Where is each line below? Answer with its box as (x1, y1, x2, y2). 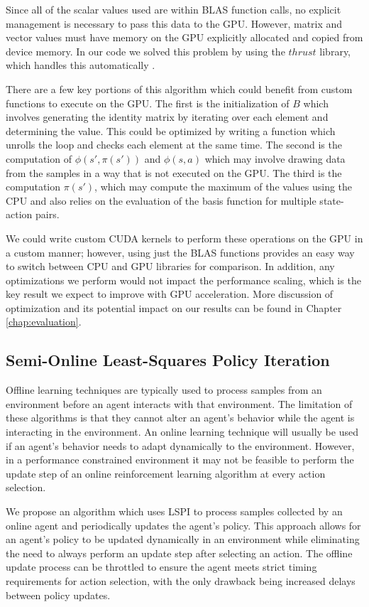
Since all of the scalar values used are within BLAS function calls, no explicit (6, 2, 341, 16)
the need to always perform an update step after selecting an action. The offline (6, 545, 353, 560)
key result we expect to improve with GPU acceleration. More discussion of (6, 286, 334, 301)
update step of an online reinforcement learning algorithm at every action (6, 466, 326, 480)
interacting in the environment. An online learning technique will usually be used (6, 424, 358, 439)
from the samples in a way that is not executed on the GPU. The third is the (6, 165, 342, 180)
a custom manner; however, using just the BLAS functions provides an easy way (6, 245, 355, 259)
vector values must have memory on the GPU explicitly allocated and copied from (6, 30, 363, 45)
